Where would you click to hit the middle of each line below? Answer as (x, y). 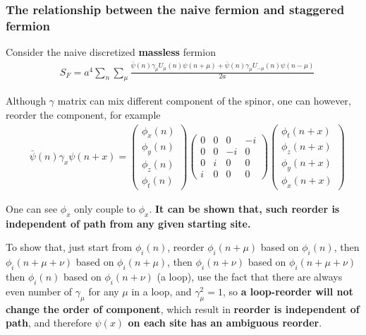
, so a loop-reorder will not (288, 291)
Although (26, 101)
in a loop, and (161, 291)
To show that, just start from (69, 247)
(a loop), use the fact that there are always (250, 276)
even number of (39, 291)
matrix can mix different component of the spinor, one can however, (204, 101)
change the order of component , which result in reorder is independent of (183, 308)
